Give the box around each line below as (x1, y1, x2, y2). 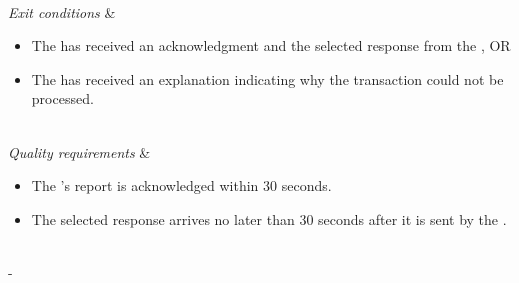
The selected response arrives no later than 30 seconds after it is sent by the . (31, 208, 507, 229)
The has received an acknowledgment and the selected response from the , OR (31, 35, 511, 56)
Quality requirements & (8, 141, 151, 162)
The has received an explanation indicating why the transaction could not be (31, 68, 504, 89)
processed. (31, 88, 94, 109)
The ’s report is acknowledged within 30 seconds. (31, 175, 332, 196)
